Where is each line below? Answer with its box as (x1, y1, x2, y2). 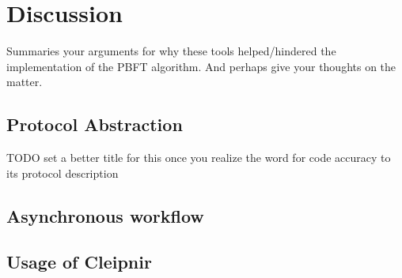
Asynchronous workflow (6, 203, 204, 227)
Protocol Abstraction (6, 112, 183, 137)
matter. (6, 73, 43, 90)
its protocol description (6, 164, 119, 181)
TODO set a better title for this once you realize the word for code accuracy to (6, 149, 391, 166)
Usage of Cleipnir (6, 250, 152, 274)
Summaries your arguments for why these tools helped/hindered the (6, 43, 336, 59)
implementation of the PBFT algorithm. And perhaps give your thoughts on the (6, 58, 396, 74)
